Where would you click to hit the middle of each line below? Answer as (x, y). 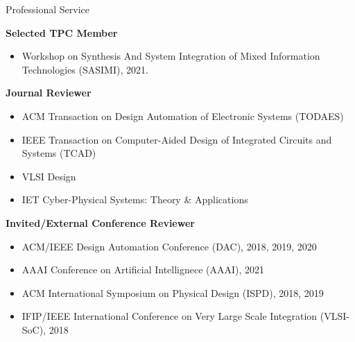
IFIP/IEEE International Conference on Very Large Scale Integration (170, 316)
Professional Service (47, 9)
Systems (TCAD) (59, 153)
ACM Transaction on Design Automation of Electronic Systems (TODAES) (183, 116)
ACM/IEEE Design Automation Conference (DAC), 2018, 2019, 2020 (169, 246)
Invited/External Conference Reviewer (100, 222)
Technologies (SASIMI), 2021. (85, 69)
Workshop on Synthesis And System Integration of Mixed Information (171, 56)
